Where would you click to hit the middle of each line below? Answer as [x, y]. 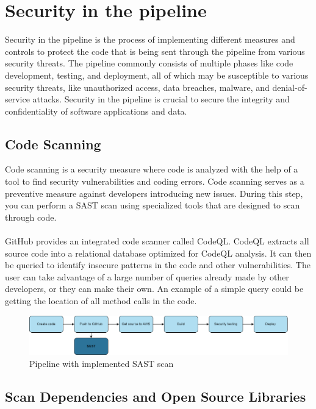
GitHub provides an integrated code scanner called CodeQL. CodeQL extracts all [157, 241]
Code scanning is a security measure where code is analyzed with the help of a [152, 169]
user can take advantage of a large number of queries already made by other [147, 276]
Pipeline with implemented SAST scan [102, 364]
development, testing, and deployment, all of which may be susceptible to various [157, 75]
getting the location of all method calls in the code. [101, 301]
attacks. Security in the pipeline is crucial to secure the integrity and [161, 99]
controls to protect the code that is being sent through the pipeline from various [155, 51]
